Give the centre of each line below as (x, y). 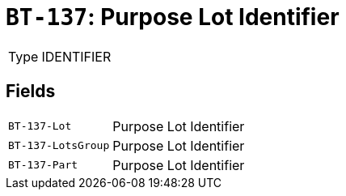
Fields (31, 92)
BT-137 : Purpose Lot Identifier (173, 17)
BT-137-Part (43, 165)
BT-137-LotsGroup (59, 146)
